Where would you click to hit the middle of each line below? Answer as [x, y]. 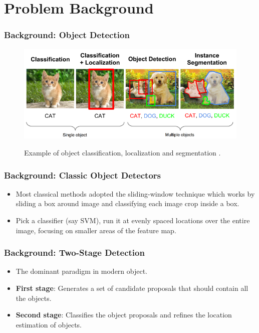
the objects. [34, 298]
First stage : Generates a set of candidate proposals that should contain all [132, 288]
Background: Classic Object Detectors [83, 175]
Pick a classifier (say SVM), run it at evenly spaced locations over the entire [133, 220]
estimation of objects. [49, 324]
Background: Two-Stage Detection [74, 253]
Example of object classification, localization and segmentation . [122, 153]
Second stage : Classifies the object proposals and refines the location [124, 315]
